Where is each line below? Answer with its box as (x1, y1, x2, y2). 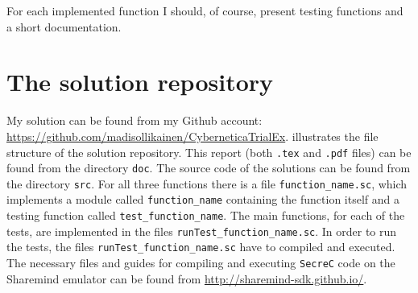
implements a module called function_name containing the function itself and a (6, 191, 399, 208)
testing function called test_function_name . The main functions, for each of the (6, 207, 405, 224)
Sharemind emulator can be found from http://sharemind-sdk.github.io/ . (6, 270, 367, 287)
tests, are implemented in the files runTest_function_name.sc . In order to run (6, 222, 397, 239)
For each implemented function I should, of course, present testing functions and (6, 2, 404, 19)
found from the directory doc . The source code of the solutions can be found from (6, 159, 411, 176)
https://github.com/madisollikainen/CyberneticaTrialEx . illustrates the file (6, 127, 379, 144)
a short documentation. (6, 18, 122, 35)
